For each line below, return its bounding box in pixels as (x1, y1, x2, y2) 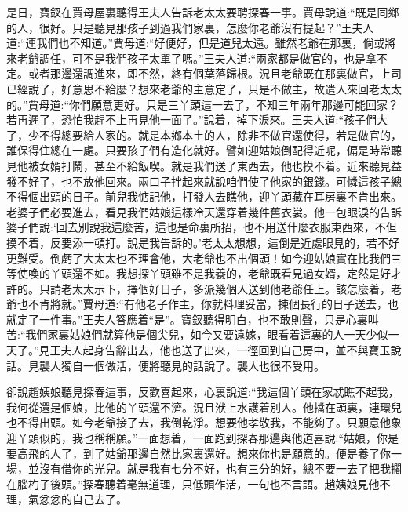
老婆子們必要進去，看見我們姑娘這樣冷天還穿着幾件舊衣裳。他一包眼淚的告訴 (6, 203, 402, 220)
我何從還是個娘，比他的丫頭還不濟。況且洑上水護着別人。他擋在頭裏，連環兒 (6, 398, 402, 415)
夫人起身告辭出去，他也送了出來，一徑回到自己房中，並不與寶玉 (60, 342, 391, 358)
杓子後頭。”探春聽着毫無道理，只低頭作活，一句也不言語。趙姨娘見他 (27, 475, 380, 492)
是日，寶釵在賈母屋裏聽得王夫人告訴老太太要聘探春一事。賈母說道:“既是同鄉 (6, 4, 399, 20)
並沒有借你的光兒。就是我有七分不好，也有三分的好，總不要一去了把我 (27, 460, 391, 477)
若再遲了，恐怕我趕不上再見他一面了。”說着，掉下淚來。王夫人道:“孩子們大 (6, 111, 388, 128)
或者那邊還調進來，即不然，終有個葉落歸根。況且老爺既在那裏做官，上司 (27, 65, 402, 82)
